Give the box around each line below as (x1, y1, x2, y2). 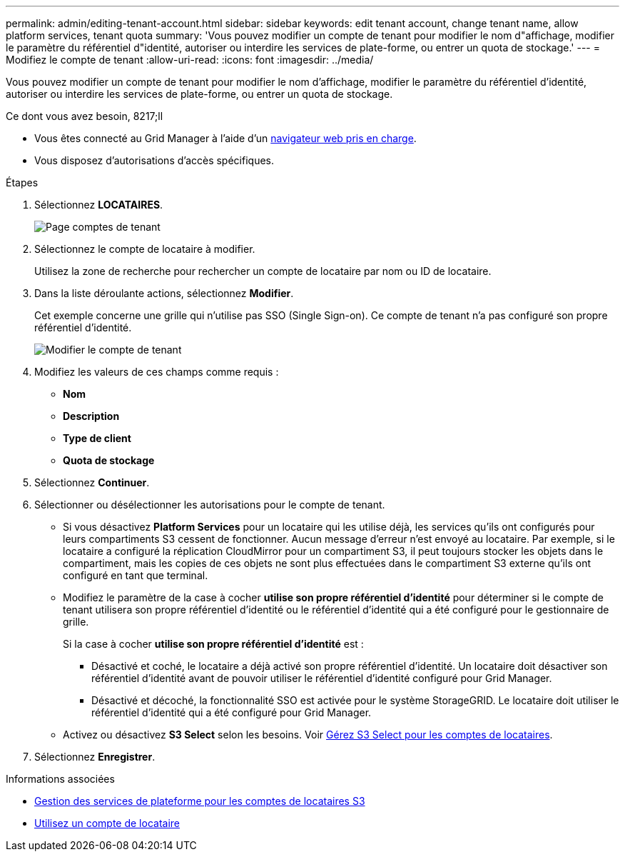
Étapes (6, 176, 39, 189)
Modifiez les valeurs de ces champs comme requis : (34, 366, 279, 378)
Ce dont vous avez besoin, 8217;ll (6, 110, 163, 122)
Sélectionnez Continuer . (34, 476, 150, 488)
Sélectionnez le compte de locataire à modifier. (34, 243, 255, 255)
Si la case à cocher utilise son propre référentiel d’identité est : (63, 638, 364, 650)
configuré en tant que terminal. (63, 569, 208, 581)
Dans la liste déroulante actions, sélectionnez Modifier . (34, 287, 294, 299)
